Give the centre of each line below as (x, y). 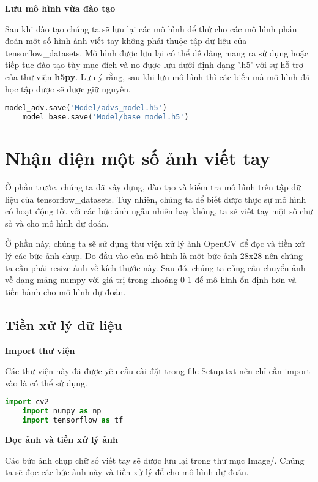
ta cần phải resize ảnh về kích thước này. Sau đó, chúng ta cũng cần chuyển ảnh (155, 267)
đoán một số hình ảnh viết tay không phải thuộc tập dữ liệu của (126, 41)
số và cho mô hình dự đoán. (57, 223)
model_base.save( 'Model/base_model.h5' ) (105, 117)
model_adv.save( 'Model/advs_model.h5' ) (86, 108)
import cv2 (27, 402)
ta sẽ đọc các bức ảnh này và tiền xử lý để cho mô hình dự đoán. (127, 472)
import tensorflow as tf (73, 420)
